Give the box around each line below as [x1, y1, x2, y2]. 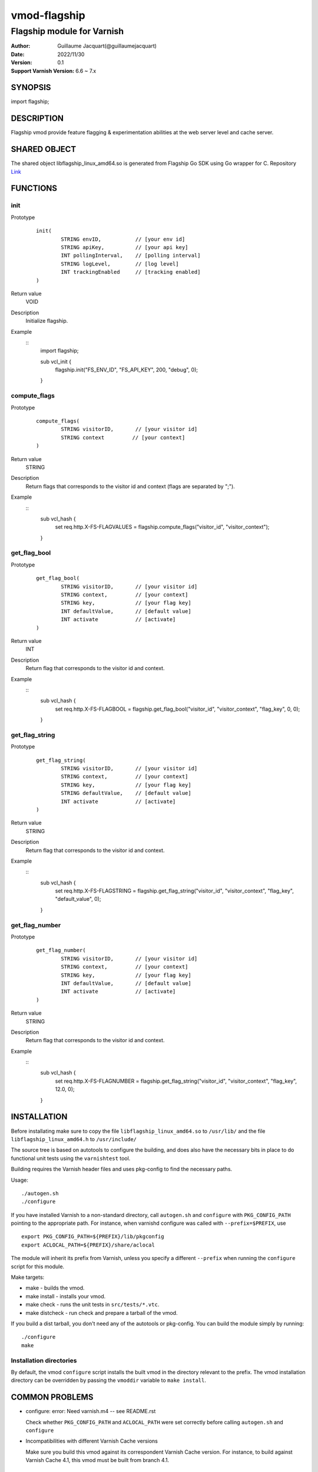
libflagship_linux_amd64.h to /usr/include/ [11, 1135, 137, 1142]
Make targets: [11, 1274, 45, 1281]
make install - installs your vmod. [25, 1292, 106, 1299]
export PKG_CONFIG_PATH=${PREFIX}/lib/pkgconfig [21, 1234, 164, 1240]
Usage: [11, 1176, 29, 1183]
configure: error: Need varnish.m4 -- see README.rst [25, 1408, 156, 1415]
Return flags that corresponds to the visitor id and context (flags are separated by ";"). [25, 483, 235, 490]
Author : [11, 42, 31, 49]
